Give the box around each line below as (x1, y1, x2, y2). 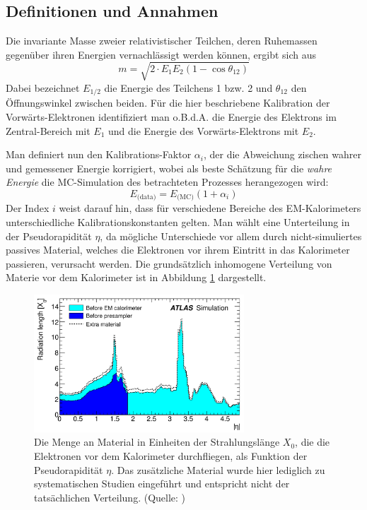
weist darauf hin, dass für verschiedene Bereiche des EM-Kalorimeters (59, 201, 361, 215)
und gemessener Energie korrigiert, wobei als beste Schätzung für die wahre (6, 160, 332, 175)
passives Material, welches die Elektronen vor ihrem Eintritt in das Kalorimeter (6, 242, 350, 257)
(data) (136, 194, 156, 201)
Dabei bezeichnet (6, 80, 80, 95)
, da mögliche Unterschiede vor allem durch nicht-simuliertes (100, 228, 362, 243)
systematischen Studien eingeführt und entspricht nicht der (34, 476, 290, 491)
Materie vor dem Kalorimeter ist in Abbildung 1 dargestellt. (6, 270, 267, 285)
